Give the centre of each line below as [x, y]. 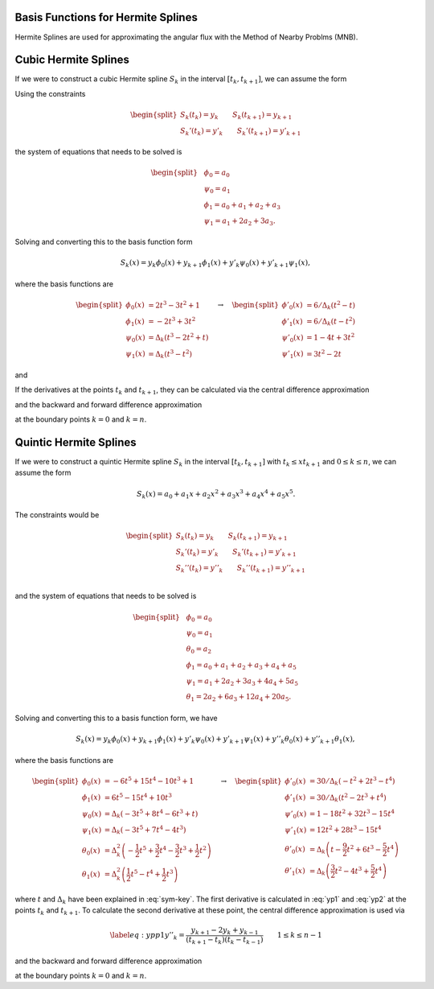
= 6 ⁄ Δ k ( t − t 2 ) [331, 321]
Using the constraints [50, 93]
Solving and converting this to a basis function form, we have [117, 718]
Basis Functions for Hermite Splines [106, 17]
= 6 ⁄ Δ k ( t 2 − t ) [331, 305]
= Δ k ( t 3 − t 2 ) [170, 354]
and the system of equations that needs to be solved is [106, 596]
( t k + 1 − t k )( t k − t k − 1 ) [225, 940]
